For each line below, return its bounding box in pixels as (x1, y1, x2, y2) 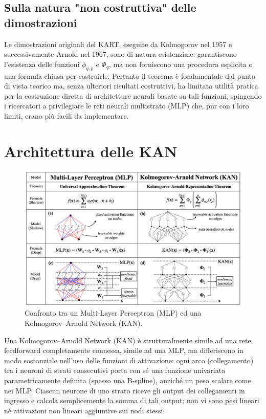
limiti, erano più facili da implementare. (4, 110, 129, 121)
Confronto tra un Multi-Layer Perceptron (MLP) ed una (25, 307, 202, 318)
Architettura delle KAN (4, 140, 178, 161)
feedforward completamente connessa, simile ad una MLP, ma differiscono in (4, 345, 243, 356)
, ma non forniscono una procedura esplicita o (109, 58, 253, 69)
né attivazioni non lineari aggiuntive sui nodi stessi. (4, 405, 165, 415)
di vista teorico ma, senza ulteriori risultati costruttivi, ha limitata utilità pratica (4, 80, 258, 91)
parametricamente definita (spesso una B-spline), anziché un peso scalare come (4, 375, 251, 385)
